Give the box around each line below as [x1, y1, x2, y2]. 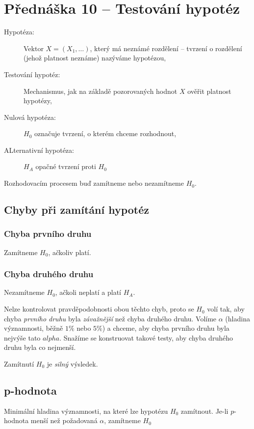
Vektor [24, 43, 44, 53]
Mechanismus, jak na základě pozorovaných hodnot [24, 86, 178, 96]
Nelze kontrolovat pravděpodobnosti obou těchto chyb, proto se [4, 304, 194, 314]
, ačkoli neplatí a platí [55, 287, 121, 297]
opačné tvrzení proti [35, 161, 96, 172]
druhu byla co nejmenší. [4, 342, 76, 352]
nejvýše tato [4, 332, 41, 343]
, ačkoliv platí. [48, 247, 91, 257]
